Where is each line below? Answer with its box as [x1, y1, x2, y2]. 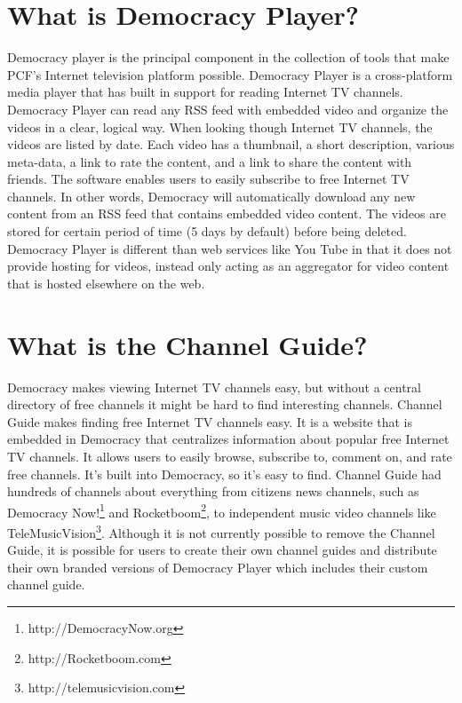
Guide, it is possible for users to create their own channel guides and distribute [7, 541, 437, 559]
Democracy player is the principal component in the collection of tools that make [7, 48, 450, 67]
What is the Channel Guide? [7, 326, 368, 362]
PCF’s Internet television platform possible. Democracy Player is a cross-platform [7, 65, 453, 83]
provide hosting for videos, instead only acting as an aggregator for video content [7, 257, 450, 275]
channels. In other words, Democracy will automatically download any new [7, 186, 416, 205]
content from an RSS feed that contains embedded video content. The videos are [7, 204, 446, 223]
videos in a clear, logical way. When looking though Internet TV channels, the [7, 117, 433, 136]
